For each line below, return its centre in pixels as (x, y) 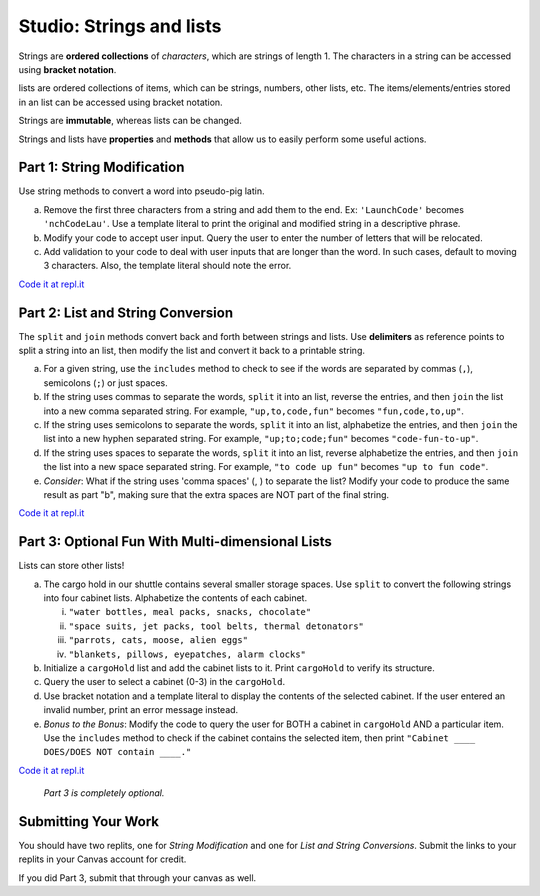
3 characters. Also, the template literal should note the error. (167, 266)
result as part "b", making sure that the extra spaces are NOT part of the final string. (216, 494)
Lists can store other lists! (71, 566)
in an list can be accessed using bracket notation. (121, 102)
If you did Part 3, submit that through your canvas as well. (137, 877)
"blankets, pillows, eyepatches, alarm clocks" (187, 654)
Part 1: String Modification (101, 167)
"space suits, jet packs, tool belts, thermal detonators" (216, 626)
